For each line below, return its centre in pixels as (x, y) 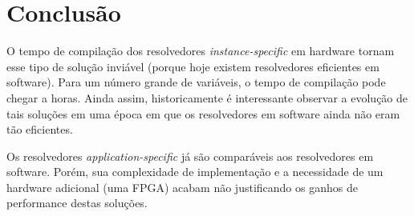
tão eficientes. (40, 129)
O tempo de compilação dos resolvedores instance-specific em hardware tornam (201, 51)
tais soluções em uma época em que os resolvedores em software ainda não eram (203, 113)
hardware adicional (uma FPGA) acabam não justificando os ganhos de (182, 187)
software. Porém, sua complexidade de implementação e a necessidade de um (195, 172)
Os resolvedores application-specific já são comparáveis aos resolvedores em (190, 156)
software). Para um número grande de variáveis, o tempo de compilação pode (196, 82)
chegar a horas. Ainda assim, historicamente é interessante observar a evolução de (207, 97)
